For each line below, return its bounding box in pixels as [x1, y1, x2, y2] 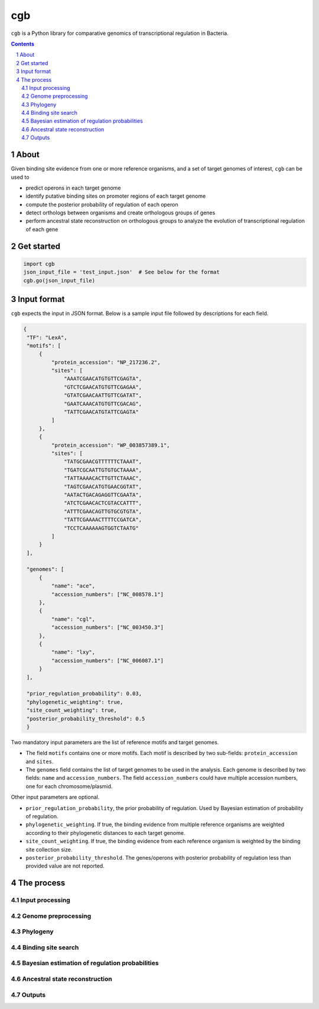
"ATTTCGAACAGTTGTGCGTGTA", [64, 508, 142, 515]
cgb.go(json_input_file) [23, 277, 96, 284]
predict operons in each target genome [25, 184, 121, 191]
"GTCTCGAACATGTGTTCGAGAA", [64, 384, 142, 390]
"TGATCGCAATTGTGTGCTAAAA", [64, 467, 142, 473]
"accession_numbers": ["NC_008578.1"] [51, 591, 164, 597]
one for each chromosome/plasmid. [25, 782, 113, 790]
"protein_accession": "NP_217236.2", [51, 359, 161, 365]
